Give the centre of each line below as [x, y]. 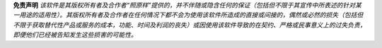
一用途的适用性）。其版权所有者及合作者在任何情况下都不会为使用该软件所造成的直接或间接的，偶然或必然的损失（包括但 [188, 15]
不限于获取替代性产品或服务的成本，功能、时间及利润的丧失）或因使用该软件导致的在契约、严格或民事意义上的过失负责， [190, 25]
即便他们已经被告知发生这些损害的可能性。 [75, 35]
